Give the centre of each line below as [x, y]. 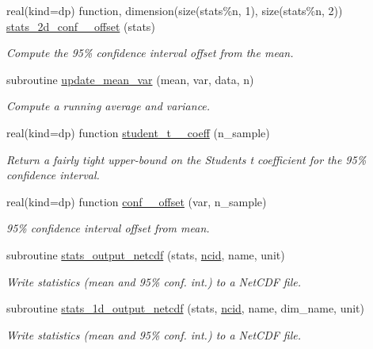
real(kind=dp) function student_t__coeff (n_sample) [138, 132]
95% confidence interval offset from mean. [108, 228]
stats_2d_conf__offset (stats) [81, 26]
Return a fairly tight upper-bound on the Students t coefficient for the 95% [186, 159]
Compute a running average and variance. [108, 106]
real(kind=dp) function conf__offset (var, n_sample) [137, 201]
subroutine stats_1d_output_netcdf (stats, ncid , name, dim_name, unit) [186, 308]
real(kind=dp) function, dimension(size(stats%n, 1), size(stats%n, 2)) [175, 10]
